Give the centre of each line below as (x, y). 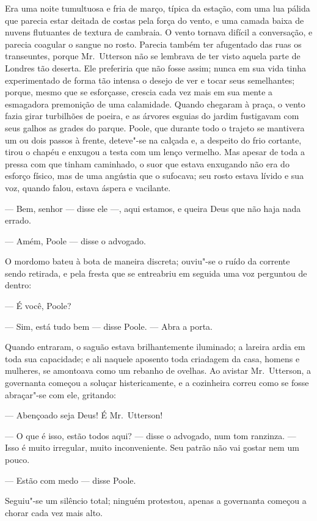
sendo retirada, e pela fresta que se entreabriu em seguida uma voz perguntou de (156, 273)
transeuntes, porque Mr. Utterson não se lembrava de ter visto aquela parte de (153, 56)
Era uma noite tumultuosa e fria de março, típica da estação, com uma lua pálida (158, 8)
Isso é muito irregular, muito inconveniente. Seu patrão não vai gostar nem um (152, 447)
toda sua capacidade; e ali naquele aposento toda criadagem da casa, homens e (152, 358)
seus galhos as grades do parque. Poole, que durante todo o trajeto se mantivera (155, 127)
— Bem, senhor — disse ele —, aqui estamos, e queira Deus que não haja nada (153, 208)
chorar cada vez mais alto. (54, 512)
